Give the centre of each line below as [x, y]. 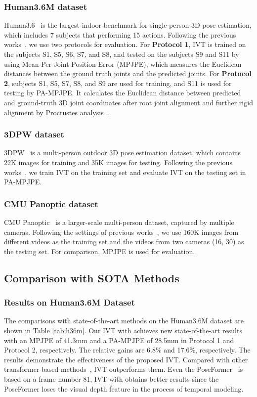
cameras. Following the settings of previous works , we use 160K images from [121, 232]
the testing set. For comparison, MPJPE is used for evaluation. [100, 251]
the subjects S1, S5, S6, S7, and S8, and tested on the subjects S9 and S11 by [122, 54]
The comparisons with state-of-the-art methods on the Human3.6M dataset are [124, 321]
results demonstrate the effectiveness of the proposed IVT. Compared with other [126, 359]
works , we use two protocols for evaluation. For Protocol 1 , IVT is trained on [125, 44]
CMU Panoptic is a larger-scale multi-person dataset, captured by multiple [119, 222]
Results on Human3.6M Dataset [69, 302]
